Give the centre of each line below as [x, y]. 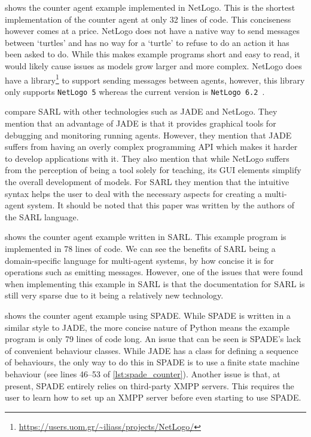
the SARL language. [42, 216]
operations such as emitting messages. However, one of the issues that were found [154, 272]
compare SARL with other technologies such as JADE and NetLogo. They [141, 111]
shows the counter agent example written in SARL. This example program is [146, 237]
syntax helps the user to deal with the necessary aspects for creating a [133, 193]
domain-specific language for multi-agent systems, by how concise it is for [139, 260]
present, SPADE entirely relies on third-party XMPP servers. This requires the [150, 385]
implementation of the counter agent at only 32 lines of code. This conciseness [148, 19]
